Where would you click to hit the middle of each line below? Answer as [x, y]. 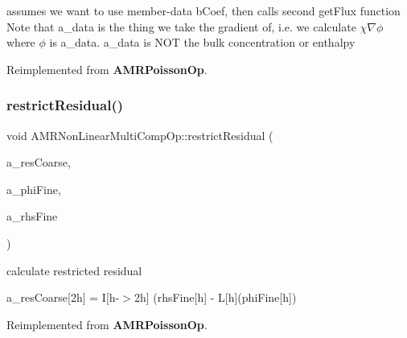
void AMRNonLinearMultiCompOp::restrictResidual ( [140, 135]
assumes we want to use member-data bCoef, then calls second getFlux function [203, 10]
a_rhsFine [32, 216]
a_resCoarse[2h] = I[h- [63, 297]
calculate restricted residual [74, 270]
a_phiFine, [34, 189]
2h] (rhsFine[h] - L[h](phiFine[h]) [215, 297]
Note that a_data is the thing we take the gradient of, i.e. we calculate [181, 26]
